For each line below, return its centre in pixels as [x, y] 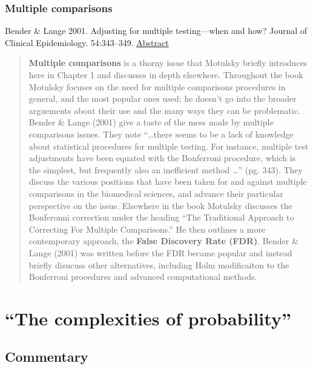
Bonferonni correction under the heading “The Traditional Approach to [161, 217]
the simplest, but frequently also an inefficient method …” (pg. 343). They [166, 169]
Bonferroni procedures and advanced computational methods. [143, 277]
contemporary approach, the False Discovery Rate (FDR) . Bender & [163, 241]
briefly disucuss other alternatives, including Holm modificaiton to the [159, 264]
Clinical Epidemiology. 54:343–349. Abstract [87, 42]
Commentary [47, 357]
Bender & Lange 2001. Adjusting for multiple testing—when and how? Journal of [156, 31]
